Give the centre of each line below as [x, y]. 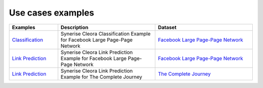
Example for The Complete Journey [101, 77]
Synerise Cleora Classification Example [106, 34]
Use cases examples [52, 13]
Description [75, 27]
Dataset [167, 27]
